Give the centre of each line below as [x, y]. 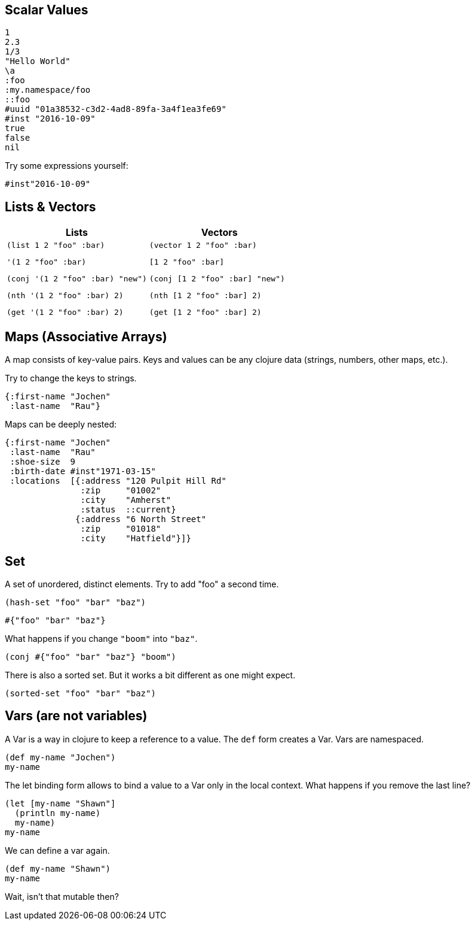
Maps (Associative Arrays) [86, 336]
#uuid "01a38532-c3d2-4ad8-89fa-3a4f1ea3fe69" [116, 109]
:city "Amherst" [126, 500]
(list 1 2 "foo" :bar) [56, 245]
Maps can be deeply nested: [61, 424]
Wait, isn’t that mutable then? [62, 896]
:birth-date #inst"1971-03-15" [83, 471]
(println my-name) [58, 813]
